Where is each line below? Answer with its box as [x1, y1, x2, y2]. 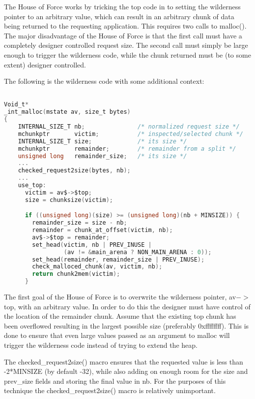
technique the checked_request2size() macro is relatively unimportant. [4, 385, 216, 396]
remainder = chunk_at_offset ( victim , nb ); [32, 227, 173, 234]
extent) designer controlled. [4, 59, 86, 69]
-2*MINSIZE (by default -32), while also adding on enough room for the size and [4, 366, 248, 376]
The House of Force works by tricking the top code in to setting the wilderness [4, 1, 241, 11]
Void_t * [4, 101, 29, 108]
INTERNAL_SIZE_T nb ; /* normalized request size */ [18, 123, 240, 131]
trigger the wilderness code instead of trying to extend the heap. [4, 340, 198, 350]
